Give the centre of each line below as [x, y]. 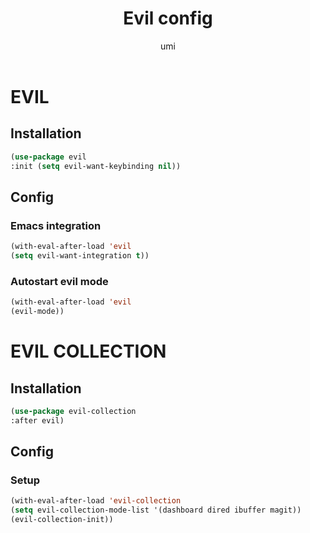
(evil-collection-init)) [62, 520]
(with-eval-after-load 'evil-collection [96, 501]
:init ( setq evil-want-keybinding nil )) [96, 166]
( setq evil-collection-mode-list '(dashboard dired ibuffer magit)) [156, 510]
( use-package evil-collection [73, 411]
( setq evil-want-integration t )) [80, 256]
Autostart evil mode [59, 281]
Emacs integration [56, 225]
